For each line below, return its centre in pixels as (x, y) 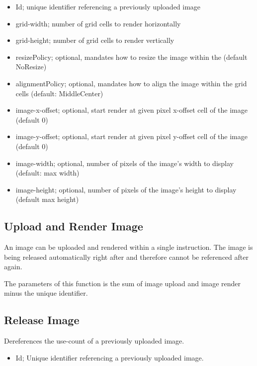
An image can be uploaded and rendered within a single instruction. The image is (128, 247)
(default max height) (47, 199)
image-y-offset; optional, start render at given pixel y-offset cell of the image (131, 136)
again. (13, 267)
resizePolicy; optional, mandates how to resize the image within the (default (131, 57)
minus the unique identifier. (46, 293)
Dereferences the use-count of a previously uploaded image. (94, 341)
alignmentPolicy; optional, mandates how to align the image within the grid (131, 83)
